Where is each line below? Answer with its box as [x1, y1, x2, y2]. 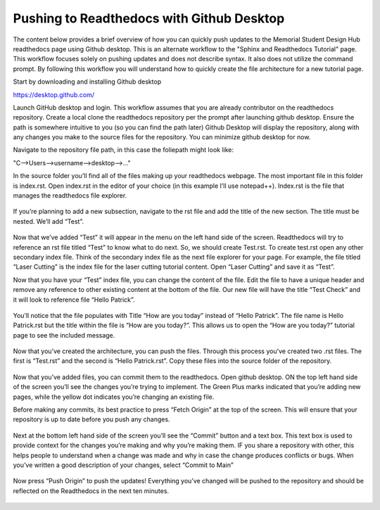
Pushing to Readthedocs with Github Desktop [13, 11, 285, 26]
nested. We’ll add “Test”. [13, 217, 84, 225]
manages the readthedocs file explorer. [13, 191, 127, 200]
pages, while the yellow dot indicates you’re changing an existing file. [13, 393, 215, 401]
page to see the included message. [13, 331, 115, 339]
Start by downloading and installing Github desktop [13, 77, 162, 86]
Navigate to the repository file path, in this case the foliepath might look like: [13, 146, 234, 154]
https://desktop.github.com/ [13, 90, 95, 98]
